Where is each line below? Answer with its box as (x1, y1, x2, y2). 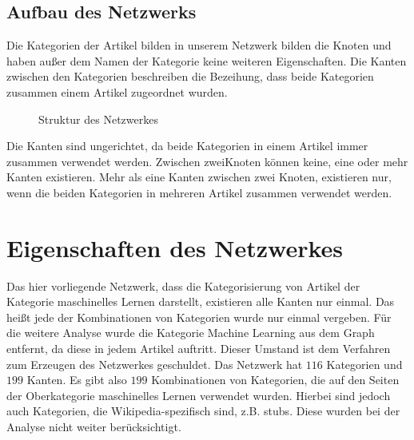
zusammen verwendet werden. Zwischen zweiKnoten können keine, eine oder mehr (6, 153, 408, 169)
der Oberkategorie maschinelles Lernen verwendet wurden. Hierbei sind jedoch (6, 386, 391, 403)
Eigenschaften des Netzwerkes (6, 231, 344, 264)
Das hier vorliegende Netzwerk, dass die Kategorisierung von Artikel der (6, 277, 360, 294)
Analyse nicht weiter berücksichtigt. (6, 418, 181, 435)
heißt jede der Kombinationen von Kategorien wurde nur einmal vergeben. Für (6, 308, 392, 325)
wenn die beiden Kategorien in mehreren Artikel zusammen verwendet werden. (6, 184, 392, 200)
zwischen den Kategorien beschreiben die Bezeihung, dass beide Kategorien (6, 68, 374, 85)
